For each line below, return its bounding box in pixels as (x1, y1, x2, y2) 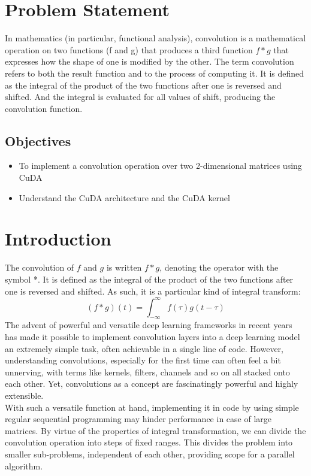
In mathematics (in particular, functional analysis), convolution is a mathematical (5, 32, 306, 44)
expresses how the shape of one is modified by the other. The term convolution (5, 55, 294, 68)
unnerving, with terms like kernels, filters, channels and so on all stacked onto (5, 365, 290, 378)
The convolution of (5, 261, 74, 274)
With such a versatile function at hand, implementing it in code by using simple (5, 401, 299, 413)
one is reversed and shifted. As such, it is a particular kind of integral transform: (5, 284, 301, 297)
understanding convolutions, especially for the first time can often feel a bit (5, 354, 281, 366)
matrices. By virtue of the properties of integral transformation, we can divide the (5, 424, 306, 436)
